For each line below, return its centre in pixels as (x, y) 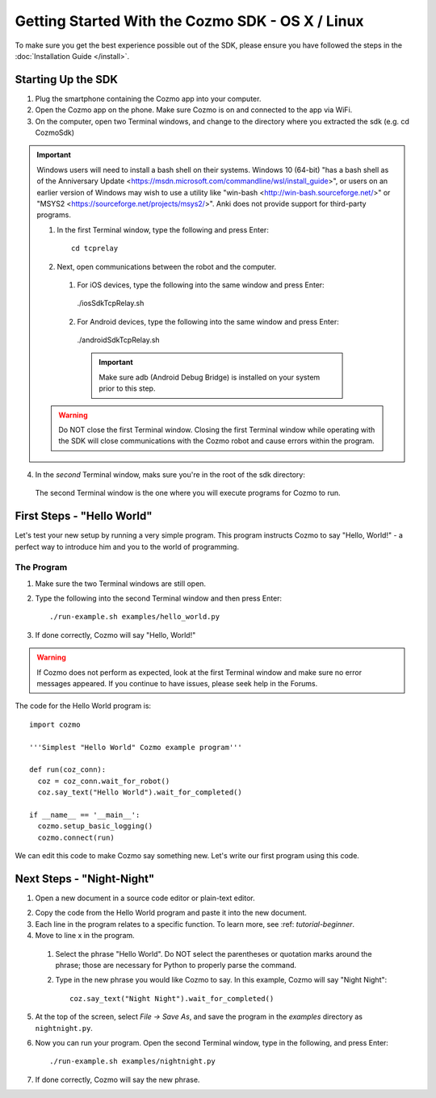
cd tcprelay (95, 249)
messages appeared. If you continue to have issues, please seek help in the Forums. (177, 683)
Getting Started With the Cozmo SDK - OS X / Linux (189, 21)
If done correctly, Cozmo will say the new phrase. (117, 1079)
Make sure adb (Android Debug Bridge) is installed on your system (210, 377)
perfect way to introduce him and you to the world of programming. (127, 547)
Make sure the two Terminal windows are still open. (120, 583)
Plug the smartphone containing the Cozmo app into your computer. (148, 98)
